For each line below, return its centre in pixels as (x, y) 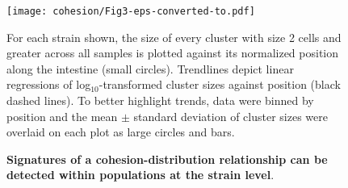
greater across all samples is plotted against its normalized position (173, 53)
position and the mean (62, 116)
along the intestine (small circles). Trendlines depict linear (150, 68)
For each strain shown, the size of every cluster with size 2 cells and (174, 37)
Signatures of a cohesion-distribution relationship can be (167, 159)
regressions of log (49, 84)
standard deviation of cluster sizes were (231, 116)
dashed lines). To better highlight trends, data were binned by (160, 100)
